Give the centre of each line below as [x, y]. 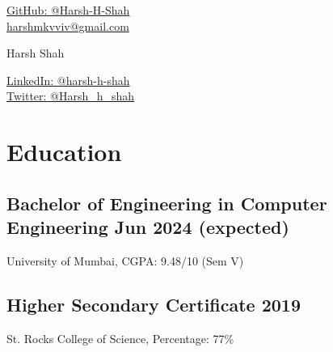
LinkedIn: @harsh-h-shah [68, 80]
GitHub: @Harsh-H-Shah [68, 10]
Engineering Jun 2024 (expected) [148, 227]
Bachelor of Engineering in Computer [167, 203]
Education [64, 152]
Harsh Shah [36, 53]
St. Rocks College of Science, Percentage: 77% [120, 338]
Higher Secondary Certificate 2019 [154, 304]
